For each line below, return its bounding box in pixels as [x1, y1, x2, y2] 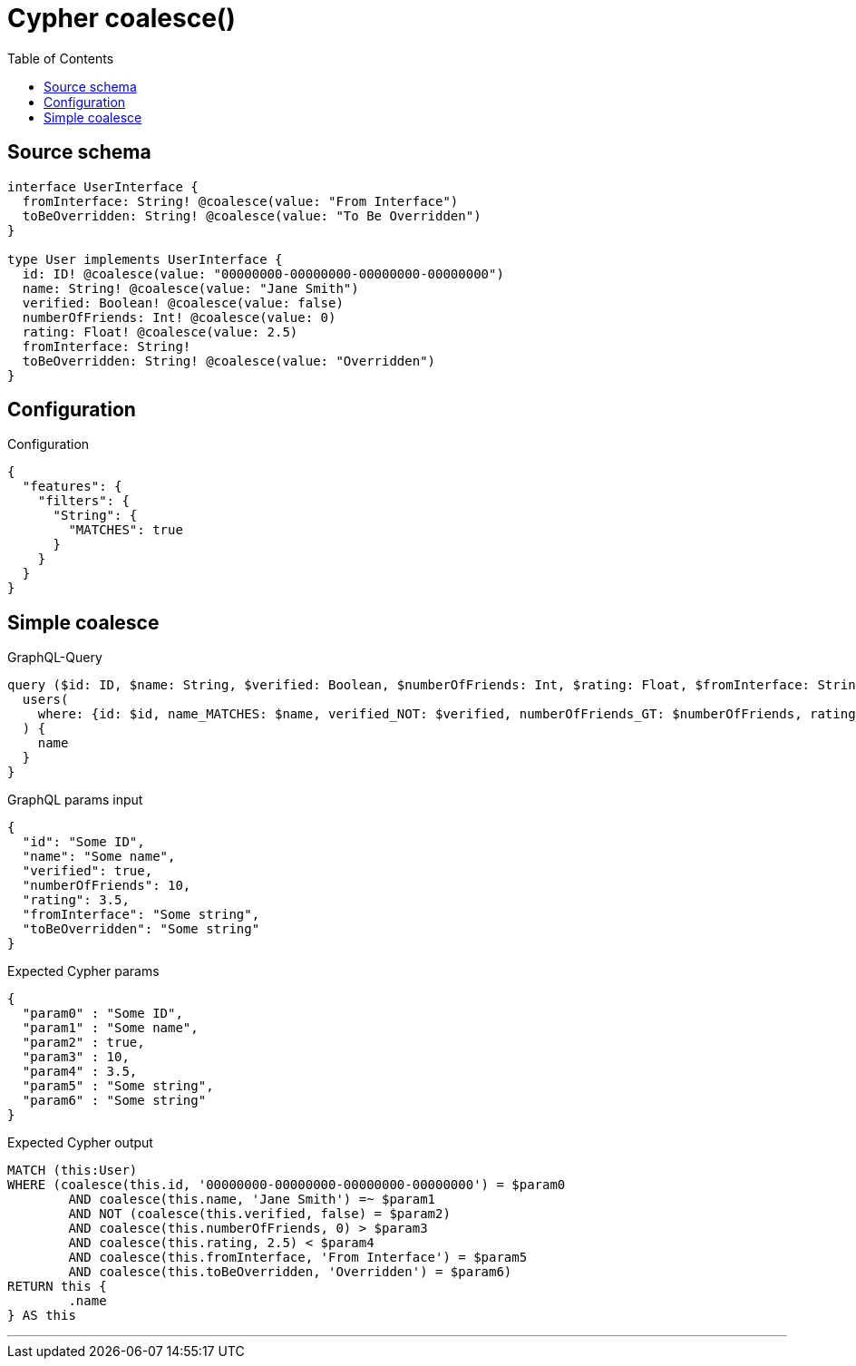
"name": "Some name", [22, 849, 176, 864]
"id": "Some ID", [22, 834, 145, 850]
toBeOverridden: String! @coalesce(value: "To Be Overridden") [22, 208, 481, 223]
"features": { [22, 479, 122, 494]
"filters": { [37, 493, 130, 509]
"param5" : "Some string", [22, 1078, 214, 1094]
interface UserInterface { [7, 179, 199, 194]
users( [22, 692, 69, 707]
